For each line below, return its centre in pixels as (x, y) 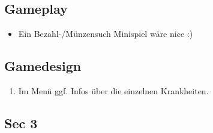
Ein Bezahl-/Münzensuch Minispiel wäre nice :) (106, 34)
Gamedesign (43, 66)
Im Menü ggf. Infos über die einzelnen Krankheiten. (113, 91)
